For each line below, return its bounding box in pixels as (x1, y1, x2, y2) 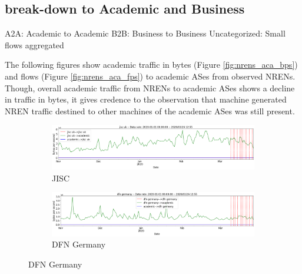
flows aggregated (5, 38, 64, 51)
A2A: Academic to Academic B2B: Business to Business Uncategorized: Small (5, 27, 286, 39)
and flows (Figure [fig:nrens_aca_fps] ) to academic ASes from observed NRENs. (5, 70, 296, 82)
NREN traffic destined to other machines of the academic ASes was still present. (5, 104, 295, 117)
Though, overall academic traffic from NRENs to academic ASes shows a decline (5, 81, 295, 94)
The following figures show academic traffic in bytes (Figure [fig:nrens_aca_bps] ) (5, 58, 298, 71)
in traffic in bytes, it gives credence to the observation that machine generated (5, 93, 287, 105)
